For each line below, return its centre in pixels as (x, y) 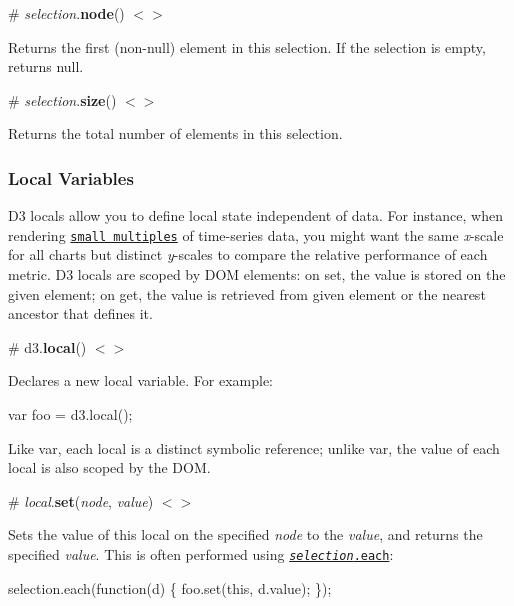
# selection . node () (66, 13)
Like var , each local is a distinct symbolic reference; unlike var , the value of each (254, 447)
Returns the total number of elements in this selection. (175, 133)
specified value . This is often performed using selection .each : (201, 553)
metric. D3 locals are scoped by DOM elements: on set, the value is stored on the (257, 274)
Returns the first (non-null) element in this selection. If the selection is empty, (247, 46)
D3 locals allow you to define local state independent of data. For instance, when (255, 215)
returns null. (46, 66)
